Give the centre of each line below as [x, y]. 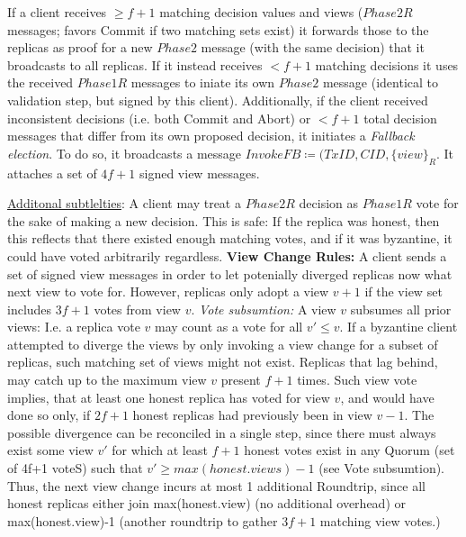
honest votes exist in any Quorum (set [349, 450]
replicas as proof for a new [80, 47]
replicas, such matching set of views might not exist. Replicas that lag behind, [223, 362]
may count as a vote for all [229, 327]
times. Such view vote [357, 380]
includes [30, 309]
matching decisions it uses [387, 64]
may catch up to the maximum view [107, 380]
